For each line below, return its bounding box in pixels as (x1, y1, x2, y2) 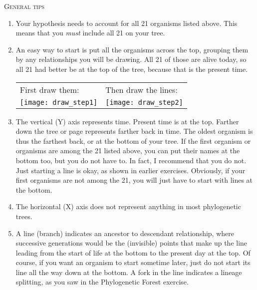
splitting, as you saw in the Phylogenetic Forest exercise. (15, 277, 189, 287)
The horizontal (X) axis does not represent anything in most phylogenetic (15, 201, 241, 212)
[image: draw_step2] (105, 98, 183, 106)
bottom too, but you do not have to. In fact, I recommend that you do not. (15, 155, 247, 165)
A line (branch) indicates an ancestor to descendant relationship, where (15, 228, 234, 238)
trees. (15, 211, 32, 221)
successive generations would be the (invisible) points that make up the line (15, 238, 248, 248)
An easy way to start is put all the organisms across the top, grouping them (15, 44, 249, 54)
